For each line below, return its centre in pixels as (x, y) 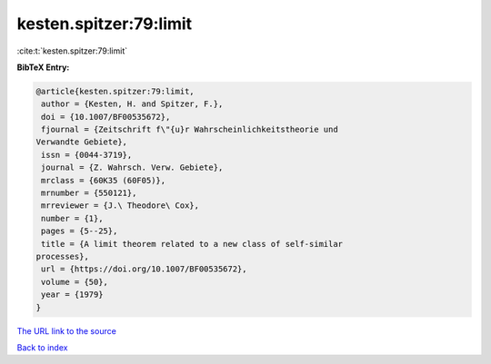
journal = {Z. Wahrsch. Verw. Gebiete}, (132, 167)
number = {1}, (72, 218)
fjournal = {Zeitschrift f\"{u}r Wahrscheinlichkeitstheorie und (190, 130)
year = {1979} (72, 295)
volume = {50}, (75, 282)
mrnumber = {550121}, (89, 193)
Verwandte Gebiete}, (81, 142)
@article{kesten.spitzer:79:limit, (115, 91)
